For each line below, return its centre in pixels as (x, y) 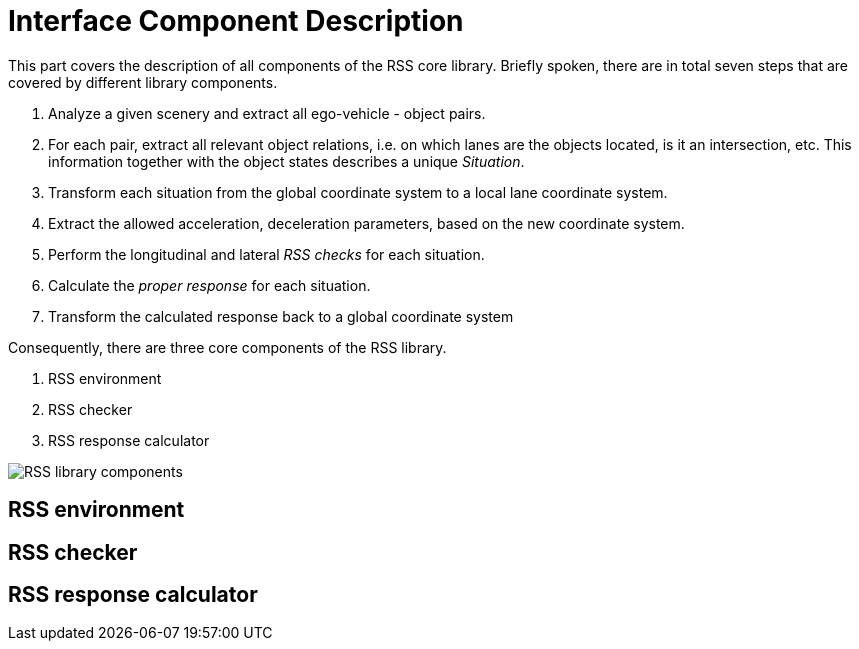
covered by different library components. (143, 82)
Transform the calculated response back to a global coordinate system (281, 316)
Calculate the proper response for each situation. (209, 285)
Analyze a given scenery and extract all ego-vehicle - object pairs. (267, 113)
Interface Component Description (236, 21)
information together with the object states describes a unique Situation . (286, 161)
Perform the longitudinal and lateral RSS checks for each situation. (266, 254)
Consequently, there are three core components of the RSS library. (227, 347)
